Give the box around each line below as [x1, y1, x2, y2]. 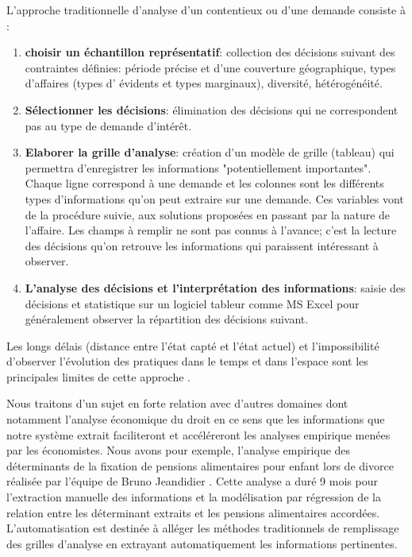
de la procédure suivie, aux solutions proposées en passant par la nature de [25, 206, 391, 222]
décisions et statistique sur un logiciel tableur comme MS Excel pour [25, 295, 360, 311]
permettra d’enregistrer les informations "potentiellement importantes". [25, 159, 372, 176]
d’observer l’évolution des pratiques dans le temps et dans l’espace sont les [6, 353, 368, 369]
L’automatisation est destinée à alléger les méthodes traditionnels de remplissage [6, 520, 399, 536]
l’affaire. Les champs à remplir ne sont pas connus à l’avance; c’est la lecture [25, 222, 397, 238]
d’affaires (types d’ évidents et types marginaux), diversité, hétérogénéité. [25, 75, 383, 91]
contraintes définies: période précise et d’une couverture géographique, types [25, 59, 396, 75]
